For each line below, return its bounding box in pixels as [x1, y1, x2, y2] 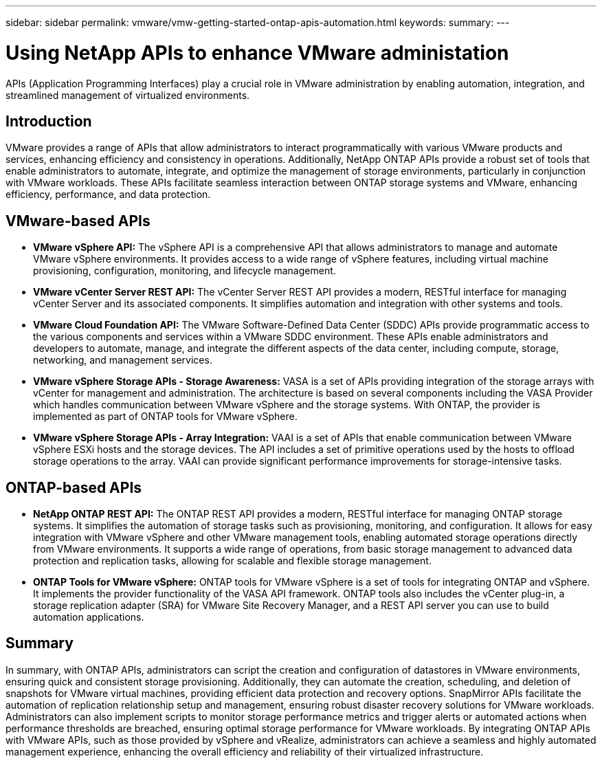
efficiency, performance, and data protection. [5, 188, 211, 201]
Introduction [5, 112, 92, 130]
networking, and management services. [33, 354, 212, 366]
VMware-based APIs [5, 212, 150, 230]
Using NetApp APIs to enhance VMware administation [5, 41, 509, 65]
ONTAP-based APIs [5, 478, 142, 496]
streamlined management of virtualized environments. [5, 89, 250, 101]
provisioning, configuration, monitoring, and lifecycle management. [33, 265, 336, 277]
